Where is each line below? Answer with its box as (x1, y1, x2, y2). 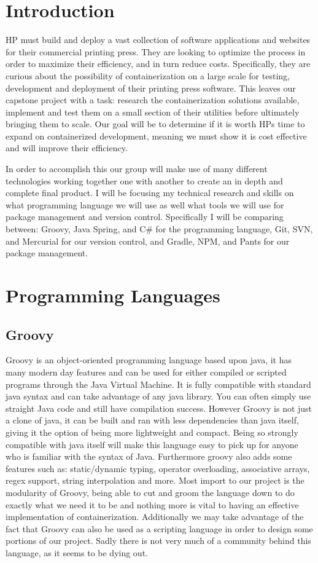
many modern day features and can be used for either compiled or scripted (6, 365, 287, 378)
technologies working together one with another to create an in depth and (6, 174, 283, 187)
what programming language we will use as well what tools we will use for (6, 198, 284, 211)
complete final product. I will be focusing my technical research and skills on (6, 186, 294, 199)
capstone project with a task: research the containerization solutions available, (6, 93, 300, 106)
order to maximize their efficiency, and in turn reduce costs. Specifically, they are (6, 57, 311, 70)
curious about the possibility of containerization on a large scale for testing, (6, 69, 290, 82)
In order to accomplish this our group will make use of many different (6, 162, 268, 175)
